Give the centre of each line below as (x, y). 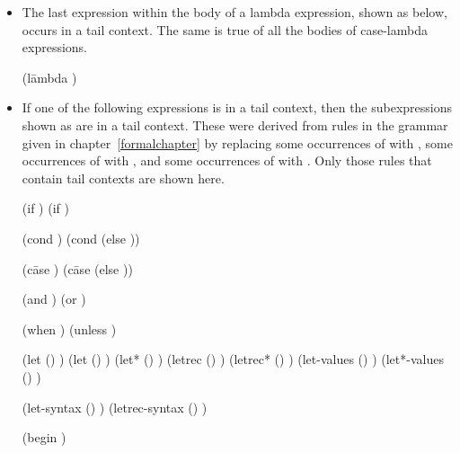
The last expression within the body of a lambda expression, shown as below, (234, 12)
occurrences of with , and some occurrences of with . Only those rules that (227, 160)
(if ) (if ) (45, 208)
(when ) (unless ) (69, 329)
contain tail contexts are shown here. (123, 178)
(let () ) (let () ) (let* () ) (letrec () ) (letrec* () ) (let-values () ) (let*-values (233, 359)
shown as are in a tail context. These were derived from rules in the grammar (235, 124)
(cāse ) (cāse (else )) (77, 268)
